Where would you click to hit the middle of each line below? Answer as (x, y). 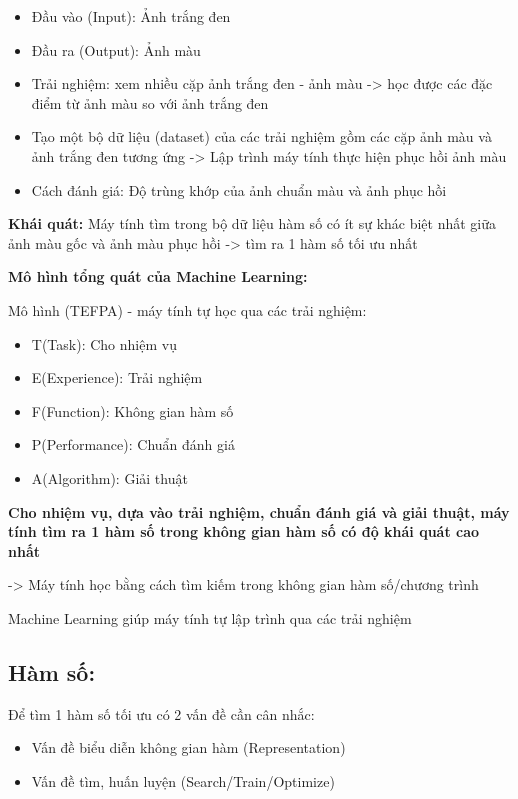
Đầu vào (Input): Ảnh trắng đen (131, 16)
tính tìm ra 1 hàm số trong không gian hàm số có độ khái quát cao (244, 531)
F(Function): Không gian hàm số (132, 410)
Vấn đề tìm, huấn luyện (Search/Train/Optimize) (183, 780)
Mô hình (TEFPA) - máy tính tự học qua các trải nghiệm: (187, 309)
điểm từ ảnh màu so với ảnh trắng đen (150, 102)
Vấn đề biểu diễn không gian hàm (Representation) (188, 747)
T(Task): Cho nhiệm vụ (104, 343)
